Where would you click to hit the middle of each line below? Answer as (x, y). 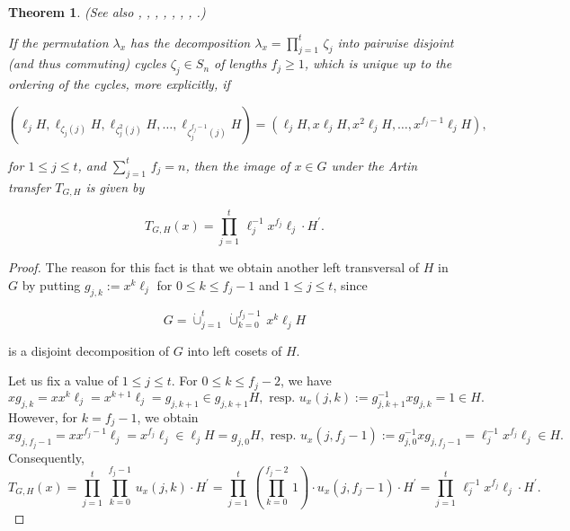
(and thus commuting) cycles (87, 63)
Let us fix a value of (63, 381)
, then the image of (238, 165)
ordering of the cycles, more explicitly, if (119, 84)
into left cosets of (235, 350)
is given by (115, 186)
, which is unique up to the (378, 63)
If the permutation (58, 42)
